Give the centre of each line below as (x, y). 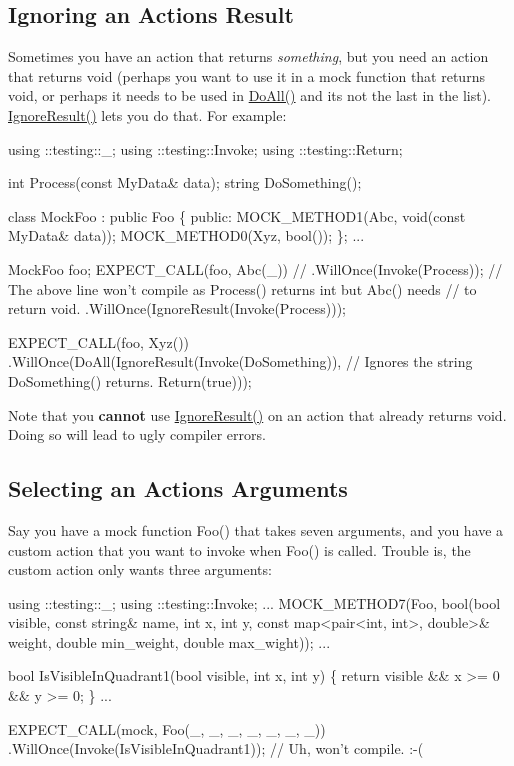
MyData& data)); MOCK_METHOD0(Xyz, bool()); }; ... (186, 235)
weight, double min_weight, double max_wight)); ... (169, 641)
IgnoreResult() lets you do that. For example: (147, 114)
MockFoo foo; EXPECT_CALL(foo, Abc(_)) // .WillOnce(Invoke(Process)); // (255, 268)
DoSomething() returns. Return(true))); (130, 380)
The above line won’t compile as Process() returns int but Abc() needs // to (242, 288)
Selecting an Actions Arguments (178, 488)
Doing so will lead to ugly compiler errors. (137, 434)
